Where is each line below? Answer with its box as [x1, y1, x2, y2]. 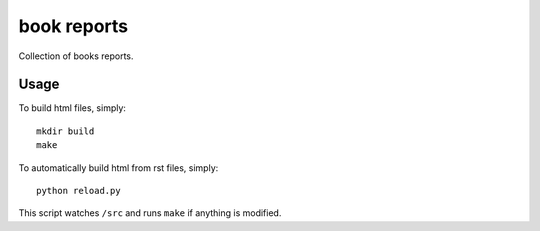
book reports [18, 15, 129, 37]
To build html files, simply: [18, 102, 127, 114]
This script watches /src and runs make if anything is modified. [18, 207, 282, 219]
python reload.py [36, 185, 121, 197]
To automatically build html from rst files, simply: [18, 161, 219, 174]
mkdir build [36, 125, 95, 137]
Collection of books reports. [18, 50, 134, 62]
